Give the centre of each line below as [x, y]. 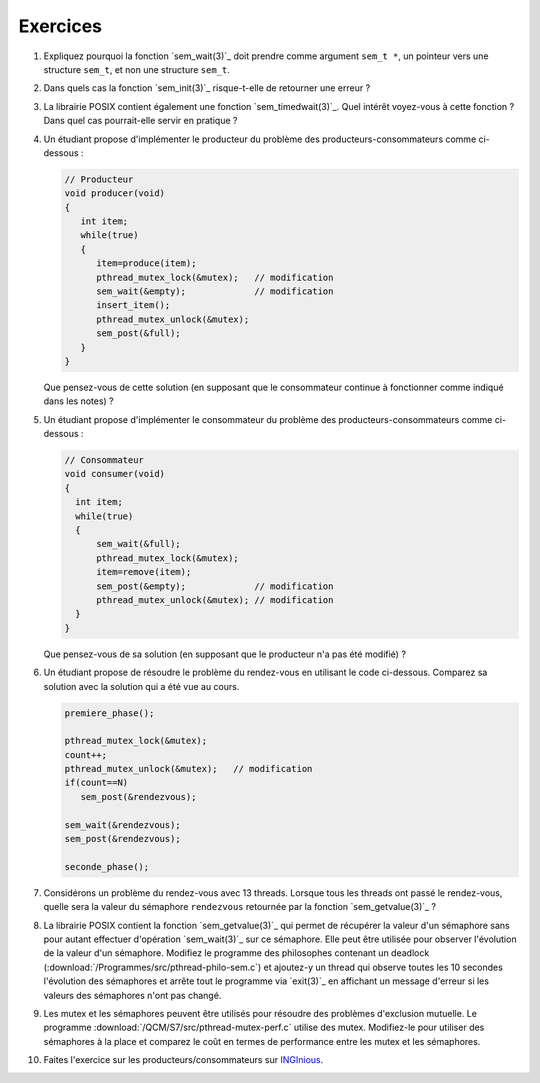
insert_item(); [133, 305]
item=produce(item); [146, 263]
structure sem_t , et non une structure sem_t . [136, 69]
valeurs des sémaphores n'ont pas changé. [132, 995]
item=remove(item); [144, 572]
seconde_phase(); [107, 866]
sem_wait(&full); [139, 544]
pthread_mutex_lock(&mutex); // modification [215, 277]
